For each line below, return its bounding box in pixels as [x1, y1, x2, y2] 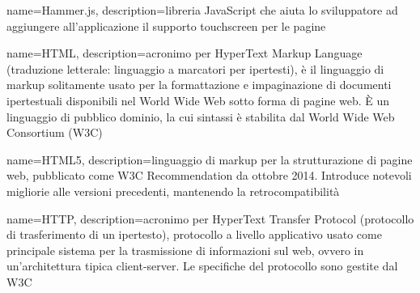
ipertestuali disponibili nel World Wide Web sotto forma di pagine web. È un [6, 91, 390, 108]
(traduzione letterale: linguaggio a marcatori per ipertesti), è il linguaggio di [6, 60, 384, 77]
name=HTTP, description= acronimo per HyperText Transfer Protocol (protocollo [6, 210, 414, 227]
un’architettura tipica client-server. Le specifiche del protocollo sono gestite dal [6, 257, 398, 274]
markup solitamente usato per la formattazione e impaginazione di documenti [6, 76, 392, 93]
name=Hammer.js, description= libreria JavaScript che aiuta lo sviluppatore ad [6, 2, 398, 18]
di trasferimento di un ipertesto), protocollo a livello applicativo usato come [6, 226, 382, 243]
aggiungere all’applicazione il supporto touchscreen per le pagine [6, 17, 326, 34]
